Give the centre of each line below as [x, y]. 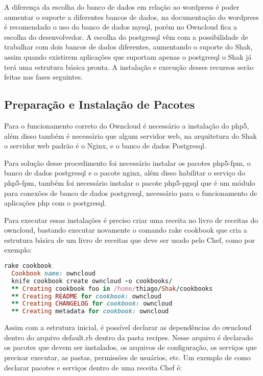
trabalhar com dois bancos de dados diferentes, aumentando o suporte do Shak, [128, 47]
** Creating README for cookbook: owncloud [86, 296]
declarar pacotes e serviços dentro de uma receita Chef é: [93, 367]
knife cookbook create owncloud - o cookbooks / [92, 281]
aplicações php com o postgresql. [55, 203]
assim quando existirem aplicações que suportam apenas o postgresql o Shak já [128, 56]
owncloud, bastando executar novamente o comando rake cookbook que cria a [126, 230]
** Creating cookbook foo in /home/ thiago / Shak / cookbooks [112, 289]
